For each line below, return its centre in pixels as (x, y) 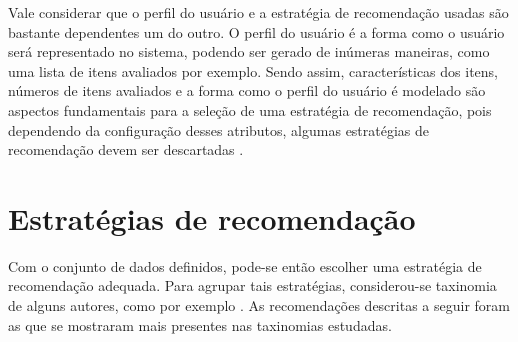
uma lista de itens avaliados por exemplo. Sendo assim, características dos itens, (253, 70)
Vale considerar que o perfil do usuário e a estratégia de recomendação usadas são (258, 12)
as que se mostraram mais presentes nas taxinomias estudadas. (200, 324)
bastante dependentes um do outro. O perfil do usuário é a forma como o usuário (256, 31)
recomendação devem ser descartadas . (126, 149)
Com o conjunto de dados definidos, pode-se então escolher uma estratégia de (245, 265)
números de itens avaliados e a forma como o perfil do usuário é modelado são (247, 90)
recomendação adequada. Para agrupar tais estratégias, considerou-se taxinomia (252, 285)
